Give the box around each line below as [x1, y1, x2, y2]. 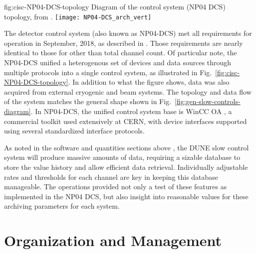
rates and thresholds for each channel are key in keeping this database [4, 171, 219, 182]
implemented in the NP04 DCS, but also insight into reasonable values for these [4, 191, 249, 201]
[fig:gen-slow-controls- [175, 96, 241, 107]
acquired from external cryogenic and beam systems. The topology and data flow [4, 86, 252, 97]
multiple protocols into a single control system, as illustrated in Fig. [4, 67, 212, 77]
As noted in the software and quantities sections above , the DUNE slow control [4, 142, 249, 152]
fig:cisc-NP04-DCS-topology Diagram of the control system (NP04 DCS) [4, 1, 226, 11]
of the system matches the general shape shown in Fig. [4, 96, 172, 107]
